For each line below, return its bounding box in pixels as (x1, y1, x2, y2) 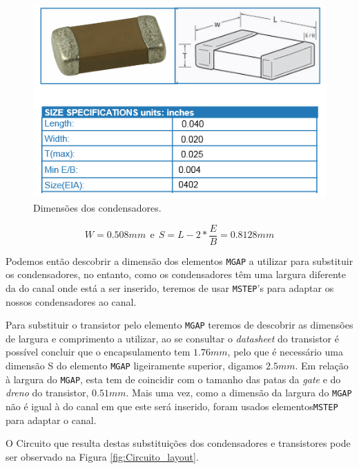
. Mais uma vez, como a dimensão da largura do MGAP (126, 385, 352, 400)
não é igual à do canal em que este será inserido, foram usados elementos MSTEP (6, 398, 338, 413)
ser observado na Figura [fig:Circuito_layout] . (6, 449, 199, 463)
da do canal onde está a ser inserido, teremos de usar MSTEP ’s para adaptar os (6, 280, 334, 295)
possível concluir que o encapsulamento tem (6, 344, 191, 359)
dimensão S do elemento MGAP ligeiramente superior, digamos (6, 358, 263, 372)
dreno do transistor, (6, 385, 89, 400)
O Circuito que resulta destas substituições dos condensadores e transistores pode (6, 436, 351, 450)
